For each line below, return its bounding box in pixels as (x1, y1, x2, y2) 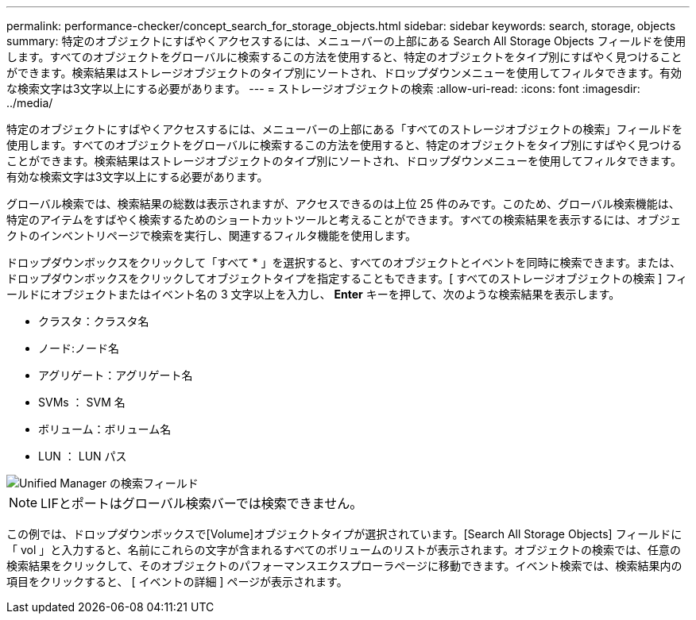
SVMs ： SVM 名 (38, 395, 126, 409)
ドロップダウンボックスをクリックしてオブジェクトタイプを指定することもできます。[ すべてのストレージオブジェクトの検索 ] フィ (6, 271, 688, 285)
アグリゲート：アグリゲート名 (38, 368, 193, 382)
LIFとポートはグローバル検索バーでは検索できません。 (41, 495, 363, 511)
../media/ (6, 96, 53, 110)
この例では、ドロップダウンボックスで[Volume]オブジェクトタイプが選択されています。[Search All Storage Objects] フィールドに (6, 527, 682, 541)
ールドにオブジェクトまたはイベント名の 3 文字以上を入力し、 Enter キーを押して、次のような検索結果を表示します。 (6, 287, 621, 301)
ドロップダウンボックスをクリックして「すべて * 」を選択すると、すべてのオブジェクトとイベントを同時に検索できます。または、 (6, 256, 682, 269)
